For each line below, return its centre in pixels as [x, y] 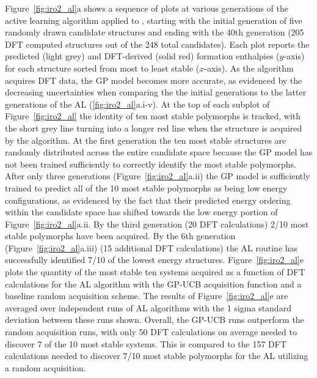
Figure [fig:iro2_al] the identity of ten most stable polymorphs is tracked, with [153, 116]
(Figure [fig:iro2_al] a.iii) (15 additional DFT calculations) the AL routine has [151, 247]
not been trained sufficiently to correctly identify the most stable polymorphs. [151, 164]
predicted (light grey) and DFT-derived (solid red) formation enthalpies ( [142, 56]
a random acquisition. [46, 367]
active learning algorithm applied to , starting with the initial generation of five [154, 20]
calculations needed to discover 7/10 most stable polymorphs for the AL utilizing [157, 356]
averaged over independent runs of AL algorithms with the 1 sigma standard [148, 307]
